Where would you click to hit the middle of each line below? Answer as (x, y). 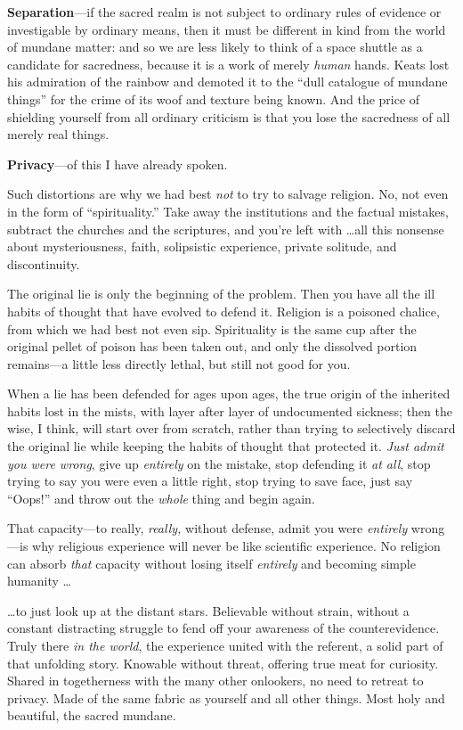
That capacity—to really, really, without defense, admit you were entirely (207, 528)
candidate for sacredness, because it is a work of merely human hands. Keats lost (228, 64)
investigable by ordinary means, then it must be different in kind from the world (227, 29)
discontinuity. (44, 263)
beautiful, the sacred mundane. (92, 715)
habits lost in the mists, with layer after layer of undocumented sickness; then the (230, 410)
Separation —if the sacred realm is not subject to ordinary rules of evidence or (224, 12)
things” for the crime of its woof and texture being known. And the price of (214, 98)
